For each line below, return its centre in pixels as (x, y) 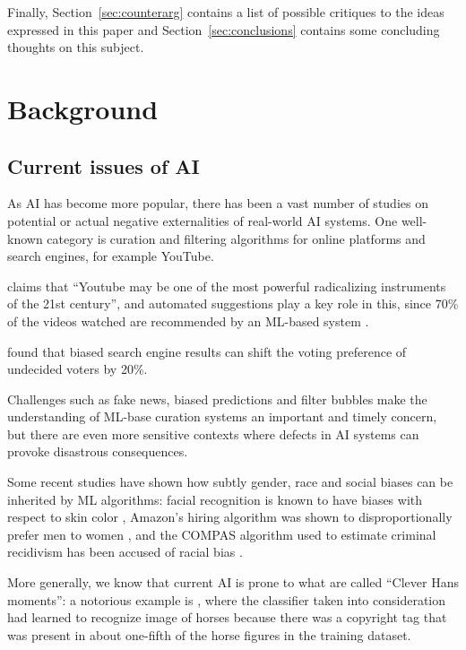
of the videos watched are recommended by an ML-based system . (188, 321)
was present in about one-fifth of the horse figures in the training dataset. (209, 634)
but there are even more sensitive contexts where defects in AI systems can (213, 433)
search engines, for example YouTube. (111, 256)
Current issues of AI (104, 165)
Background (83, 108)
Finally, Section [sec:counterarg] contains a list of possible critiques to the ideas (226, 12)
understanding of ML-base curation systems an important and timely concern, (222, 416)
